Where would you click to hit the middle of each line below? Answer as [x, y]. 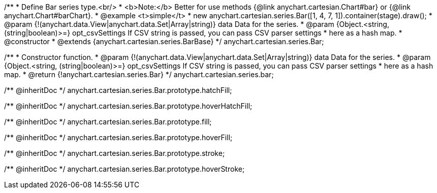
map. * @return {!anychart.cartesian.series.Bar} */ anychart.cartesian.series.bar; [139, 74]
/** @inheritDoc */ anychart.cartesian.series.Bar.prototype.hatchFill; [118, 90]
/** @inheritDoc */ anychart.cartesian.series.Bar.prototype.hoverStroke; [124, 169]
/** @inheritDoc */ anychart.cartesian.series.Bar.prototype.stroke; [115, 153]
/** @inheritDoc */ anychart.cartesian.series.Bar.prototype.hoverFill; [118, 137]
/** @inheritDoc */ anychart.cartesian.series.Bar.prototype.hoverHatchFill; [128, 106]
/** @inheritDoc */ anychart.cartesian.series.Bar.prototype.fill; [108, 122]
